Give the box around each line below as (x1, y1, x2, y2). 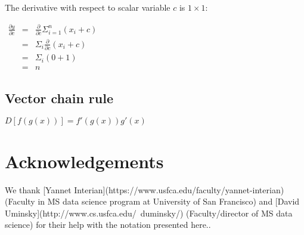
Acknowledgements (5, 149, 164, 173)
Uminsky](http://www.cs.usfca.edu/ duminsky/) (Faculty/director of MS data (5, 206, 293, 219)
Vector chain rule (5, 88, 114, 107)
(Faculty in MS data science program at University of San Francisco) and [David (5, 195, 300, 208)
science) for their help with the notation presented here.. (5, 218, 211, 231)
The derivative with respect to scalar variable (5, 1, 170, 13)
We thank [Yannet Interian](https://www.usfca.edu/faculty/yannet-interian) (5, 183, 284, 196)
